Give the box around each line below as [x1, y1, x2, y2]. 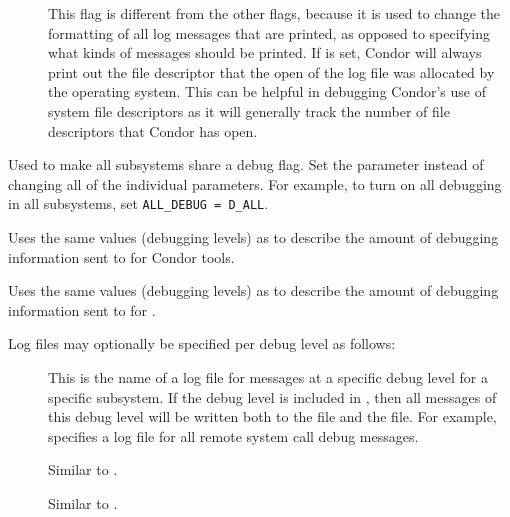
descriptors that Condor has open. [48, 120, 258, 141]
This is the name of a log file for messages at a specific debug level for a [48, 366, 488, 387]
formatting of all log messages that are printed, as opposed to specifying [48, 22, 490, 43]
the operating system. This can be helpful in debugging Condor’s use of [48, 81, 486, 102]
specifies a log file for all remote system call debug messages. [48, 425, 419, 446]
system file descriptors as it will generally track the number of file [48, 100, 450, 121]
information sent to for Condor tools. [8, 246, 235, 267]
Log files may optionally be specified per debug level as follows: [8, 333, 396, 354]
